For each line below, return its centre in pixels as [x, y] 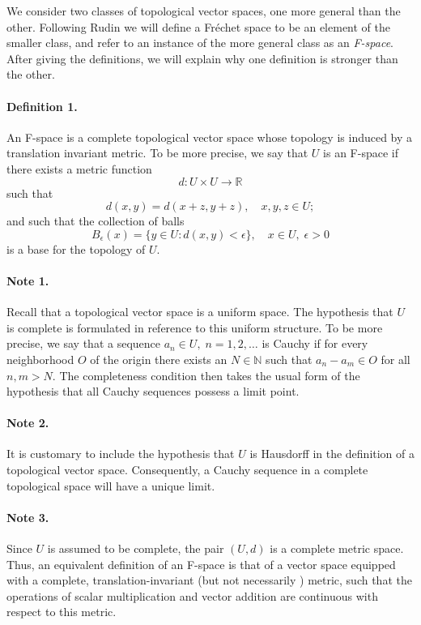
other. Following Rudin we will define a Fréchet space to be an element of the [198, 26]
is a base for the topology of [76, 248]
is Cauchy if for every [315, 343]
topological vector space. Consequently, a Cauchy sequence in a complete [187, 470]
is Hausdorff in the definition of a [332, 454]
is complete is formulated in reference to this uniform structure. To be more [195, 327]
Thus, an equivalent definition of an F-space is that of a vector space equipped [201, 564]
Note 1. [28, 280]
